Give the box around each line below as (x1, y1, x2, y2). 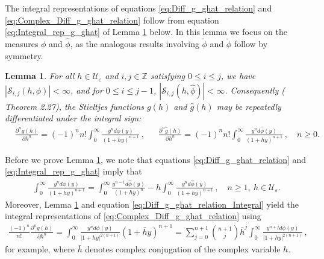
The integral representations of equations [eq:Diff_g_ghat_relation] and (5, 2, 272, 14)
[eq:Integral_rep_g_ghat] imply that (5, 165, 142, 177)
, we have (220, 69, 256, 82)
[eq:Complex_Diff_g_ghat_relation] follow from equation (5, 13, 219, 26)
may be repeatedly (216, 100, 281, 112)
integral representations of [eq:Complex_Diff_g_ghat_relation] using (5, 209, 261, 222)
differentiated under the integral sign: (5, 112, 142, 124)
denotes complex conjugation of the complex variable (85, 243, 281, 255)
